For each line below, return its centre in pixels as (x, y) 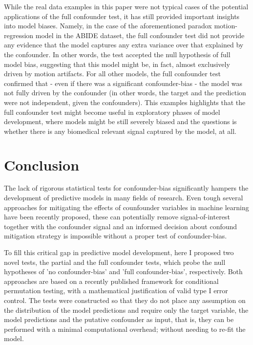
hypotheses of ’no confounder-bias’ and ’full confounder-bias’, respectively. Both (123, 271)
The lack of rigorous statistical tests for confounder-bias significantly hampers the (126, 188)
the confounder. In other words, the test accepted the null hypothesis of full (117, 54)
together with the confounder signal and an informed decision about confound (121, 226)
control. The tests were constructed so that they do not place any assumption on (125, 300)
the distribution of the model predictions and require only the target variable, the (126, 310)
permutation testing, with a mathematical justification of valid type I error (116, 291)
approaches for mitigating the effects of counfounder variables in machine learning (126, 207)
